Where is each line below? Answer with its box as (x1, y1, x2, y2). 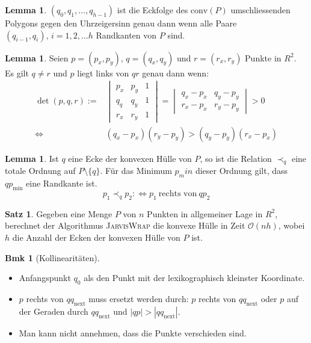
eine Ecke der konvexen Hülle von (68, 152, 192, 164)
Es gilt (5, 66, 29, 79)
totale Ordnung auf (5, 164, 76, 177)
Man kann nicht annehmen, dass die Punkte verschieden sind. (19, 326, 247, 339)
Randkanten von (96, 28, 157, 41)
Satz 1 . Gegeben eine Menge (5, 207, 112, 220)
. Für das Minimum (100, 164, 172, 177)
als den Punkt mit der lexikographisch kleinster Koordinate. (84, 271, 305, 284)
